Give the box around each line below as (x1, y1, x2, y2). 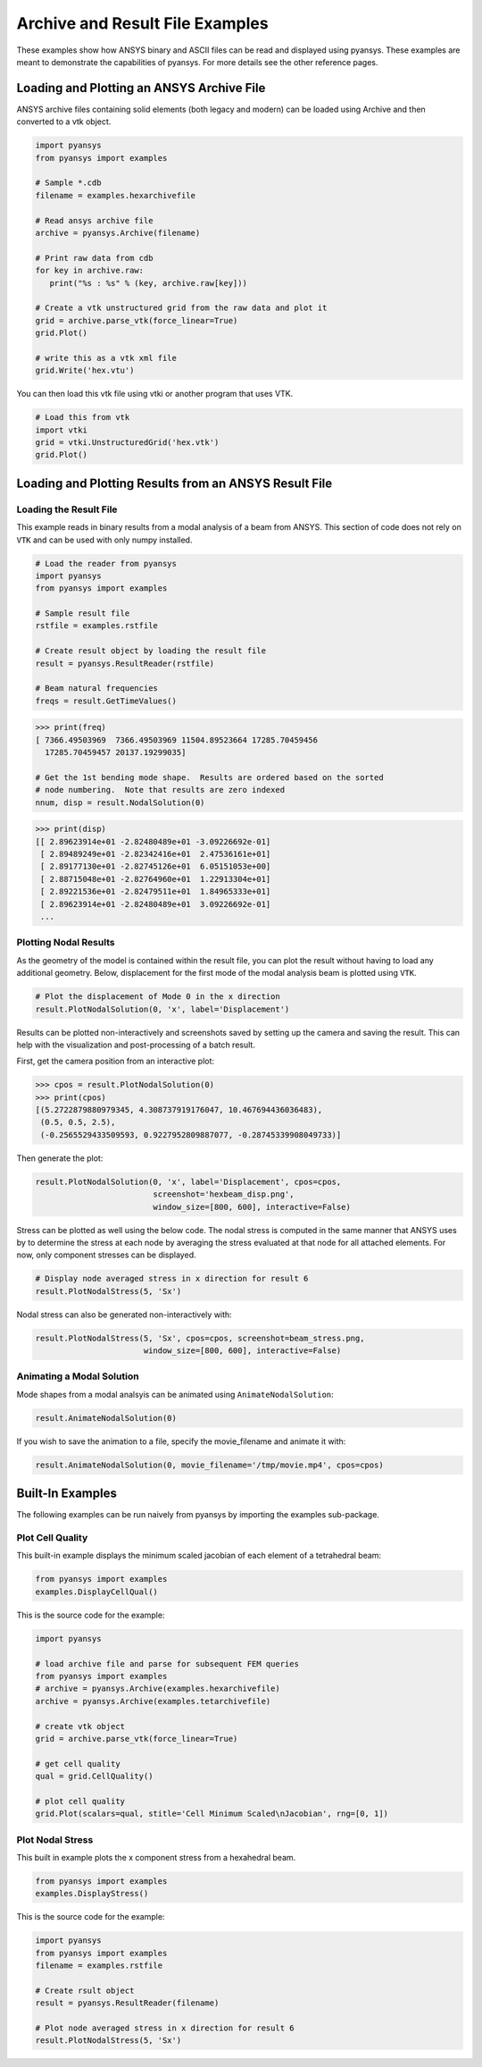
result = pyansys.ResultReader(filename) (35, 1998, 220, 2008)
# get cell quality (35, 1759, 120, 1769)
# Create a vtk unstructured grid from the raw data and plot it (35, 303, 328, 313)
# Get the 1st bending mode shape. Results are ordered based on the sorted (35, 772, 384, 782)
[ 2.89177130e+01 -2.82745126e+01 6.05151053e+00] (40, 861, 271, 871)
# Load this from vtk (35, 412, 130, 423)
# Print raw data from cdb (35, 253, 154, 263)
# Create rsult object (35, 1985, 135, 1996)
